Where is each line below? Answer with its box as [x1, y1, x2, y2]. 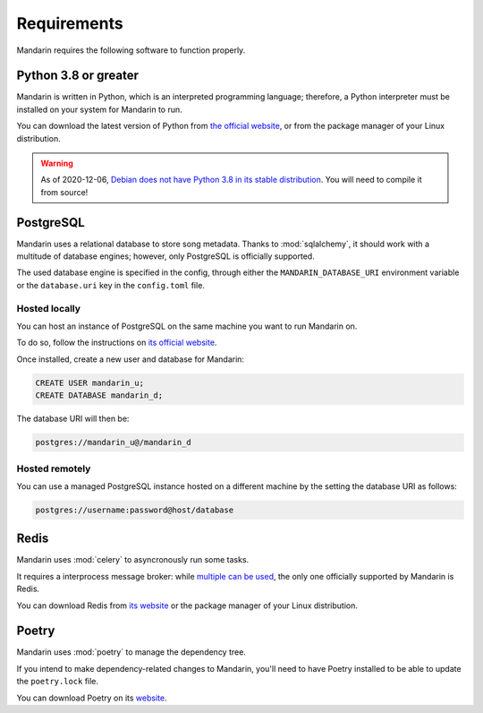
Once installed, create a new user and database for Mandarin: [16, 354, 245, 365]
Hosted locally [16, 302, 80, 314]
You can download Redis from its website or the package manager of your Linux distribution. [16, 600, 358, 611]
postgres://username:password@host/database [35, 504, 234, 515]
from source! [40, 186, 89, 197]
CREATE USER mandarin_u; [35, 377, 145, 388]
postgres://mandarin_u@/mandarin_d [35, 437, 191, 448]
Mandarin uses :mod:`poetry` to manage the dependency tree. [16, 647, 246, 657]
